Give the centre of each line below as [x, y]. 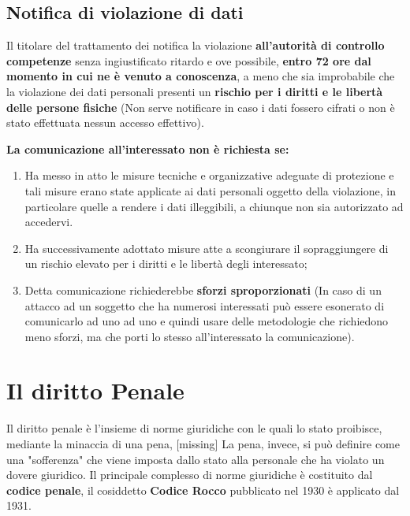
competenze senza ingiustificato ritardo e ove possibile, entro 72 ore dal [189, 60]
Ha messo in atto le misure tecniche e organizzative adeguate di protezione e [209, 175]
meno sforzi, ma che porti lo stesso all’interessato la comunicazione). [190, 336]
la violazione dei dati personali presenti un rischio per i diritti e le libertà [195, 91]
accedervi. [49, 222]
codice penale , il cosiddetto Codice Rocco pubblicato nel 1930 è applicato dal [203, 490]
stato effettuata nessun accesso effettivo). [105, 123]
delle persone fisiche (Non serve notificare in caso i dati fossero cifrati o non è [201, 107]
